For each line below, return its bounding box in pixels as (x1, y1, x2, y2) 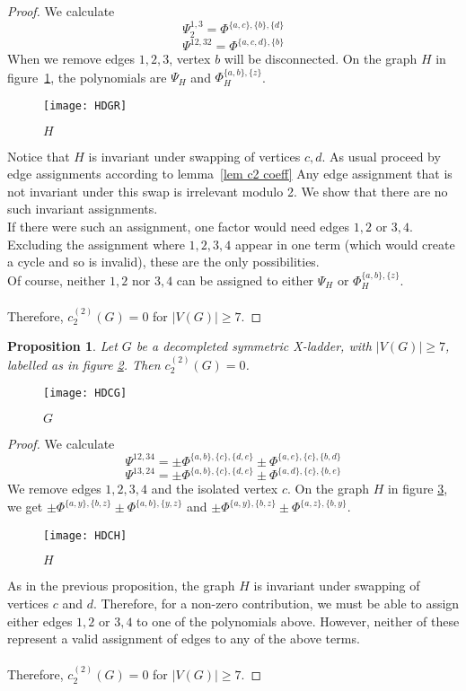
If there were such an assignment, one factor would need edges (7, 217, 350, 236)
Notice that (7, 146, 70, 165)
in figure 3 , (387, 479, 448, 498)
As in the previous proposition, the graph (7, 576, 235, 595)
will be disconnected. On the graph (224, 49, 418, 68)
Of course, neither (7, 270, 106, 289)
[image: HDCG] (43, 387, 127, 400)
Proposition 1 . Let (7, 337, 118, 355)
